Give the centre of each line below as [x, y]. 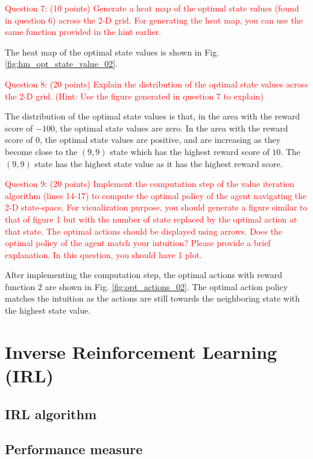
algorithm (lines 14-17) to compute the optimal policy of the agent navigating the [156, 195]
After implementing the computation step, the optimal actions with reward [144, 275]
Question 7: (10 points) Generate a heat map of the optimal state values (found [152, 8]
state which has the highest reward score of [190, 151]
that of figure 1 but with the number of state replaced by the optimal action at [151, 219]
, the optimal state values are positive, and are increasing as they [160, 140]
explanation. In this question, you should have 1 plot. [103, 254]
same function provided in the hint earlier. [83, 32]
